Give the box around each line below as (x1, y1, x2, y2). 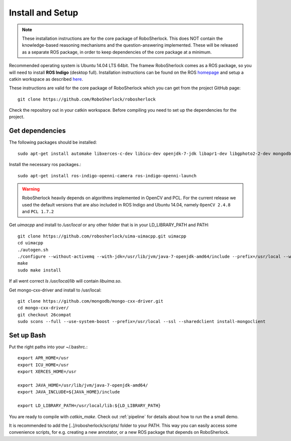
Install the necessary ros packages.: (9, 162, 81, 168)
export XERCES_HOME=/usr (17, 369, 77, 374)
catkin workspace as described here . (9, 76, 83, 82)
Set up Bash (9, 331, 46, 339)
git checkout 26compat (17, 312, 72, 318)
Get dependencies (9, 127, 66, 135)
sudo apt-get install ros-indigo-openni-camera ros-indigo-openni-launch (17, 173, 197, 178)
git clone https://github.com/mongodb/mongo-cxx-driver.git (17, 299, 163, 304)
